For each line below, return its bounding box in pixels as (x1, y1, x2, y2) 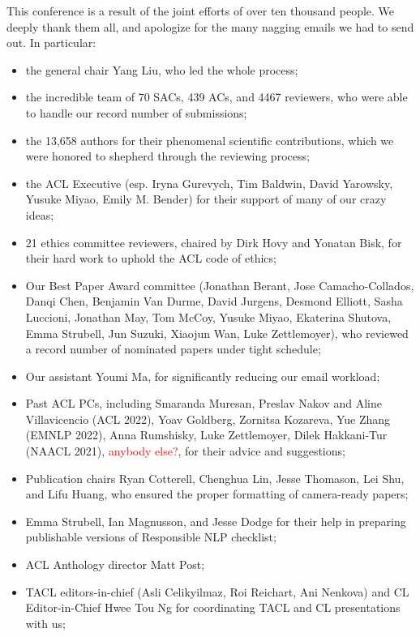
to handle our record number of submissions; (25, 104, 247, 121)
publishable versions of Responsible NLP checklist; (25, 528, 276, 545)
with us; (25, 614, 66, 631)
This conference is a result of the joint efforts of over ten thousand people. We (6, 2, 395, 19)
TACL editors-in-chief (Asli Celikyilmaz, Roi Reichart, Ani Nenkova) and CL (25, 583, 409, 600)
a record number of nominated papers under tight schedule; (25, 340, 321, 357)
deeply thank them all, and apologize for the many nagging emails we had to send (6, 18, 414, 35)
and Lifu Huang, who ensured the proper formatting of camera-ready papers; (25, 485, 409, 502)
